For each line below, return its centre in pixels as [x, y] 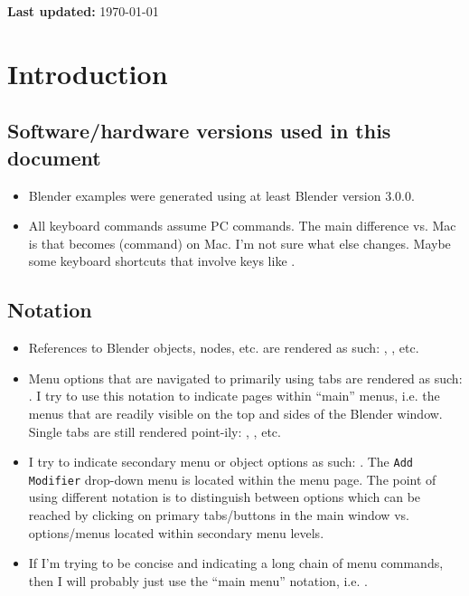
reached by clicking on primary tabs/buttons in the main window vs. [219, 515]
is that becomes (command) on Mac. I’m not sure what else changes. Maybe [239, 243]
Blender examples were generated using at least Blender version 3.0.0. [221, 195]
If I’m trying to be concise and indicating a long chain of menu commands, [236, 563]
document [54, 157]
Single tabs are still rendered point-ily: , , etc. [155, 431]
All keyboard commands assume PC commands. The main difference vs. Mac [242, 226]
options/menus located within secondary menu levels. [176, 532]
